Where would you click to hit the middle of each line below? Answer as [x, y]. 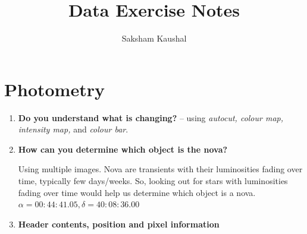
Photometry [54, 89]
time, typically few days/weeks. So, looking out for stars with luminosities [153, 181]
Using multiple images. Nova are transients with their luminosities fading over [160, 169]
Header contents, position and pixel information [119, 224]
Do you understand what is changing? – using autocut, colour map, [151, 117]
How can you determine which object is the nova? [123, 149]
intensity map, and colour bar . [73, 129]
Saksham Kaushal [154, 38]
